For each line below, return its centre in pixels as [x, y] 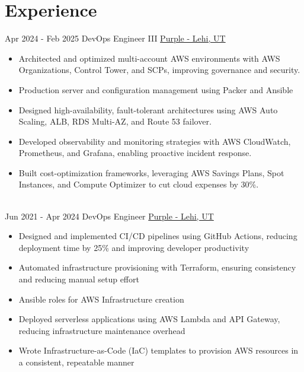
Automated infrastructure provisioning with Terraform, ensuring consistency [157, 267]
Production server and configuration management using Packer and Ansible [156, 89]
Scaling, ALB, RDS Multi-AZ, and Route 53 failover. [115, 121]
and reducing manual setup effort [79, 279]
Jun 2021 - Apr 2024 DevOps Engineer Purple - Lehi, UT [109, 216]
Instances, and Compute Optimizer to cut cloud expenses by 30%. [139, 184]
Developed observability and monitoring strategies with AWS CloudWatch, [155, 141]
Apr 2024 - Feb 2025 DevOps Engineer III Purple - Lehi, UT [115, 38]
